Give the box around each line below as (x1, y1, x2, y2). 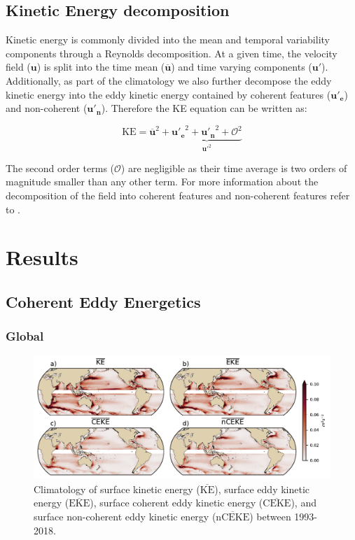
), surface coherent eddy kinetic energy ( (90, 495, 263, 510)
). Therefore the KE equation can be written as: (101, 101, 307, 115)
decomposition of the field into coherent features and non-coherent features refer (6, 187, 350, 202)
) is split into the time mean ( (36, 59, 165, 74)
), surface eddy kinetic (214, 481, 310, 496)
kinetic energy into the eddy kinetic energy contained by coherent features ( (6, 87, 331, 101)
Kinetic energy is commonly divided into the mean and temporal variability (6, 32, 330, 47)
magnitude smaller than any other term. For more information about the (6, 174, 319, 189)
